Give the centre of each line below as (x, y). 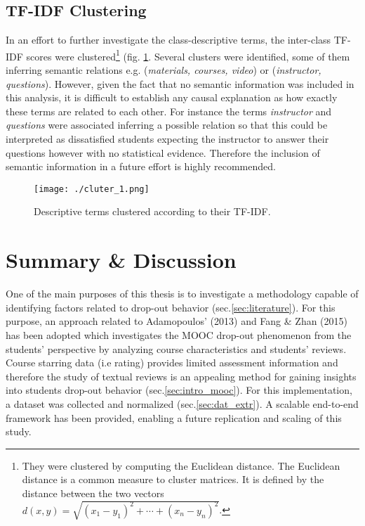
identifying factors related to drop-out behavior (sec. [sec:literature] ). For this (171, 307)
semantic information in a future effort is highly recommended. (141, 166)
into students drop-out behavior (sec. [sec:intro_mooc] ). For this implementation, (179, 390)
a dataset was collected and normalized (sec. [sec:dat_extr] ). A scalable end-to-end (182, 403)
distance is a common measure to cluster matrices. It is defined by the (173, 479)
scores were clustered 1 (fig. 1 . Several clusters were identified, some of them (188, 55)
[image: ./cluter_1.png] (92, 189)
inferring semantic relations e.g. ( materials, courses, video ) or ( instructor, (164, 70)
